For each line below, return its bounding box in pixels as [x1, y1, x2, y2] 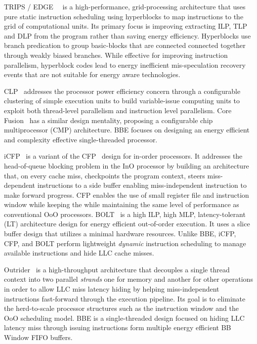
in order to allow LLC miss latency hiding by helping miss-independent [4, 284, 219, 294]
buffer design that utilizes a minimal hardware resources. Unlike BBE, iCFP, [4, 228, 236, 239]
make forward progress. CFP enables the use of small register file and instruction [4, 189, 249, 200]
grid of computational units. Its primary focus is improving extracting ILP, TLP [4, 21, 248, 31]
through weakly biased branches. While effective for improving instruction [4, 49, 228, 60]
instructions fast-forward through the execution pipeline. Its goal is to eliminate [4, 293, 246, 303]
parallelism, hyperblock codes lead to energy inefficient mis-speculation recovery [4, 59, 246, 70]
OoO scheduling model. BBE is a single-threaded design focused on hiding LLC [4, 312, 245, 323]
